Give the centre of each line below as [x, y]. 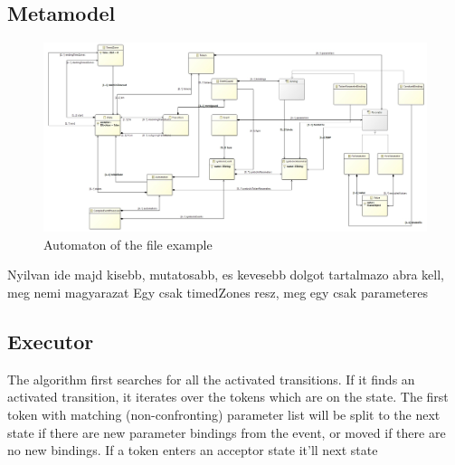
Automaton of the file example [128, 244]
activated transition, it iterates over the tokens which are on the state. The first [228, 397]
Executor [51, 342]
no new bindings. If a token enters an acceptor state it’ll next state [193, 450]
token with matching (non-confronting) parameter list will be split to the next [224, 415]
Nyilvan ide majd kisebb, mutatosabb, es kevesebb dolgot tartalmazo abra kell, [226, 275]
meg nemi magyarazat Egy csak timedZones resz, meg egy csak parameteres [218, 293]
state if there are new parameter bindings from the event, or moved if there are [227, 432]
